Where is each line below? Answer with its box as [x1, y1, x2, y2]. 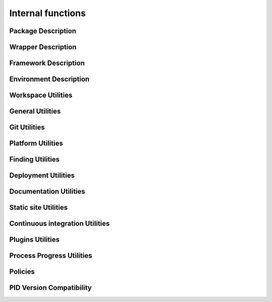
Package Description [9, 27, 77, 35]
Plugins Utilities [9, 236, 60, 244]
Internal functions [9, 8, 86, 19]
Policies [9, 267, 35, 276]
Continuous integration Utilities [9, 219, 110, 228]
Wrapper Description [9, 43, 77, 51]
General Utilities [9, 107, 61, 116]
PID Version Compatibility [9, 283, 92, 292]
